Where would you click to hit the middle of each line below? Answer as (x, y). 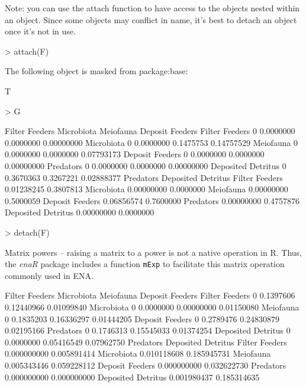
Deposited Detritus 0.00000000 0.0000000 (80, 212)
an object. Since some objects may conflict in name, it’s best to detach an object (151, 19)
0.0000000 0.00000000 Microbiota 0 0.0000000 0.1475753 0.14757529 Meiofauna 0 (152, 142)
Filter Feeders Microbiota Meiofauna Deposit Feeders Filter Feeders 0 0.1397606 (150, 295)
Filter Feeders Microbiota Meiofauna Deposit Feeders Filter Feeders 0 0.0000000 (150, 131)
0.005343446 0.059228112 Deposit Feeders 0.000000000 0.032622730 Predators (146, 365)
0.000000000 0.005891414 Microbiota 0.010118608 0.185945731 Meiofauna (138, 353)
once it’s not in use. (40, 31)
